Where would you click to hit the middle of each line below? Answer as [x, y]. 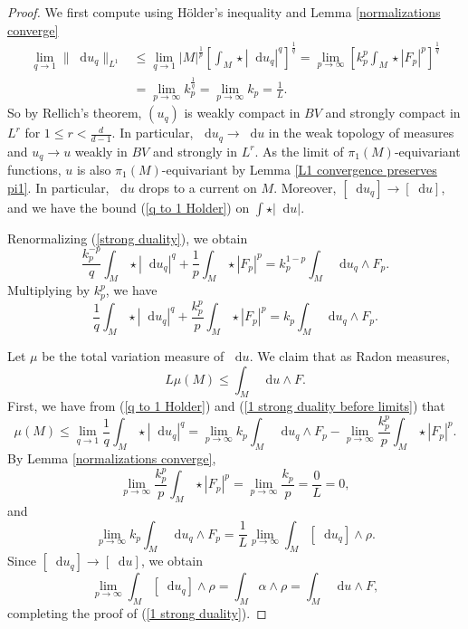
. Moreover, [305, 187]
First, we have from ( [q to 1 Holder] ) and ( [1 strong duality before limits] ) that [226, 406]
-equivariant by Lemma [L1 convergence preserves [299, 169]
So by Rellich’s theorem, [75, 113]
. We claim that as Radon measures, [349, 355]
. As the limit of [299, 151]
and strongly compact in [393, 113]
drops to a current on [198, 187]
